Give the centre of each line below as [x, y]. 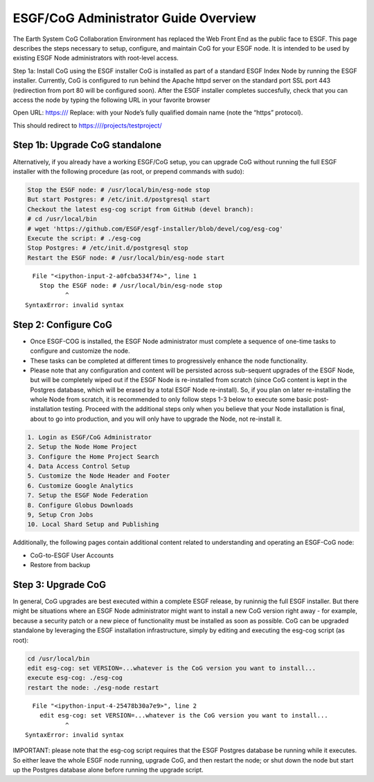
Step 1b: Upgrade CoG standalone [87, 145]
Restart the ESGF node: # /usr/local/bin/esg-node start [126, 258]
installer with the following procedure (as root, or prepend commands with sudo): [128, 171]
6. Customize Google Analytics [81, 486]
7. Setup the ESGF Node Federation [88, 495]
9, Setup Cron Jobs [60, 514]
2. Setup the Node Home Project [82, 447]
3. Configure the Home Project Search [93, 457]
